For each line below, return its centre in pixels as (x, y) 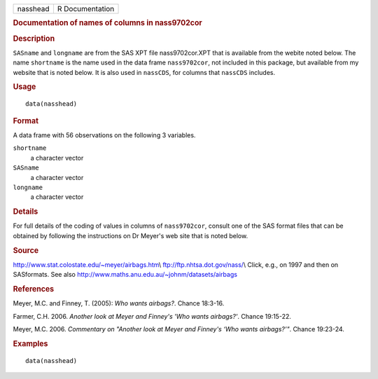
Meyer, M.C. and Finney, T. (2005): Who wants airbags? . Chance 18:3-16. (119, 303)
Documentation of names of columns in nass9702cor (107, 23)
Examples (30, 343)
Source (26, 250)
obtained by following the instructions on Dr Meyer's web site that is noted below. (131, 235)
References (34, 289)
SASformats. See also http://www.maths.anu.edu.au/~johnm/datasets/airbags (125, 275)
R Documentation (86, 9)
